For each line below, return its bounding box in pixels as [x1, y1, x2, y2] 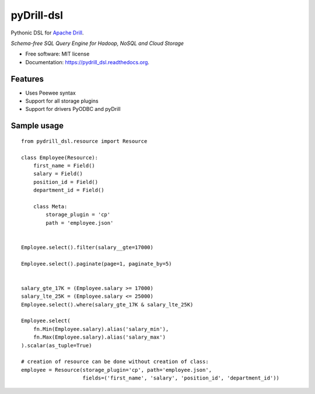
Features [10, 74, 44, 84]
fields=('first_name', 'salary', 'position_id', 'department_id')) [82, 375, 280, 382]
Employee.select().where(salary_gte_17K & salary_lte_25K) [21, 301, 194, 308]
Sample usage [10, 121, 64, 131]
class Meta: [33, 203, 68, 210]
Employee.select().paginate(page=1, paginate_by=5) [21, 260, 172, 267]
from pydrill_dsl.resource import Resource [21, 138, 148, 144]
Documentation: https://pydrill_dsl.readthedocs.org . [25, 58, 150, 65]
